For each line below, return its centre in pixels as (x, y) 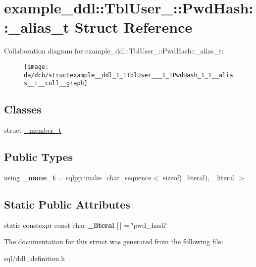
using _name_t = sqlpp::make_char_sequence (78, 177)
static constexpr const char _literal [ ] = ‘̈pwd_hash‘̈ (86, 225)
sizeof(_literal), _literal (199, 177)
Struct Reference (133, 27)
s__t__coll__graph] (56, 83)
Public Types (39, 157)
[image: (36, 67)
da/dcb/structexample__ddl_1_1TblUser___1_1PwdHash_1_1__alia (128, 75)
